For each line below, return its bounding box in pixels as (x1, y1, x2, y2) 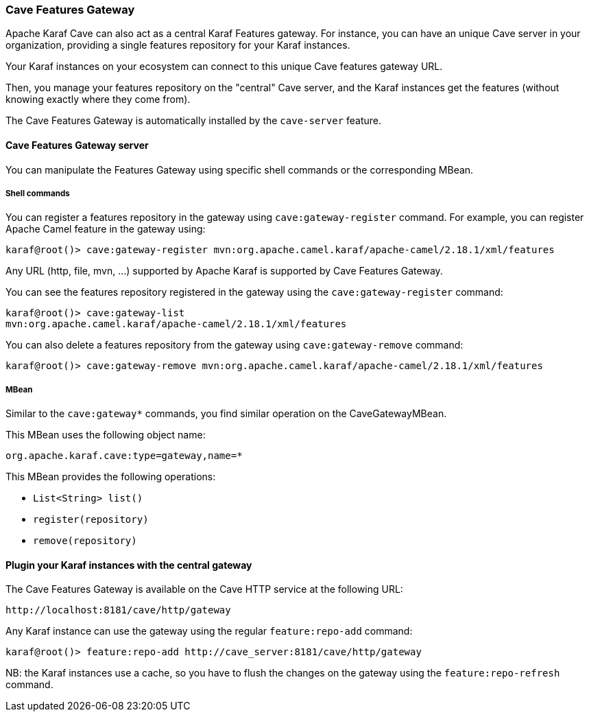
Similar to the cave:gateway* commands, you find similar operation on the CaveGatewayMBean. (5, 408, 447, 420)
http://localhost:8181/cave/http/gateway (5, 604, 231, 616)
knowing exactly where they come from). (5, 93, 191, 106)
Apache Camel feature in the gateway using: (5, 223, 206, 235)
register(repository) (33, 514, 149, 526)
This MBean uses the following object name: (5, 429, 206, 441)
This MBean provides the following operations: (5, 471, 216, 483)
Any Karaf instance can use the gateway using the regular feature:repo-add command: (5, 625, 413, 637)
